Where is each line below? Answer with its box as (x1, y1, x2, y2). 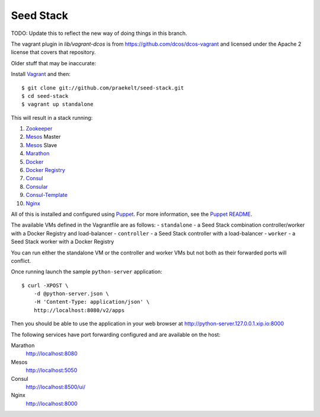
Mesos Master (25, 133, 61, 141)
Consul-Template (25, 192, 68, 199)
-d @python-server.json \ (33, 291, 110, 297)
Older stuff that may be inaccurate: (11, 59, 97, 66)
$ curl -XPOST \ (21, 282, 69, 289)
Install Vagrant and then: (11, 71, 71, 78)
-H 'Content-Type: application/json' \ (33, 298, 150, 305)
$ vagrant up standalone (21, 101, 94, 108)
